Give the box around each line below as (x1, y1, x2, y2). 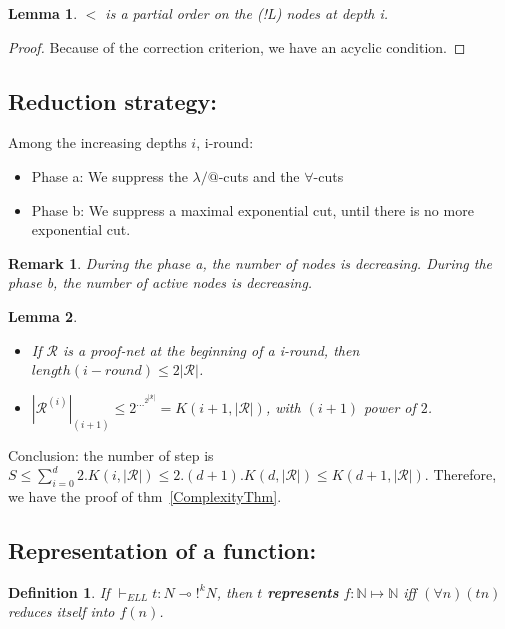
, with (265, 396, 301, 417)
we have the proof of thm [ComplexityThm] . (8, 485, 282, 506)
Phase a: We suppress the (31, 165, 188, 186)
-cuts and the (218, 165, 300, 186)
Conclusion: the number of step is (8, 444, 214, 465)
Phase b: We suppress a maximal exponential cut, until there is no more (31, 199, 474, 220)
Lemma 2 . (8, 305, 78, 326)
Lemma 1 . (8, 3, 78, 23)
